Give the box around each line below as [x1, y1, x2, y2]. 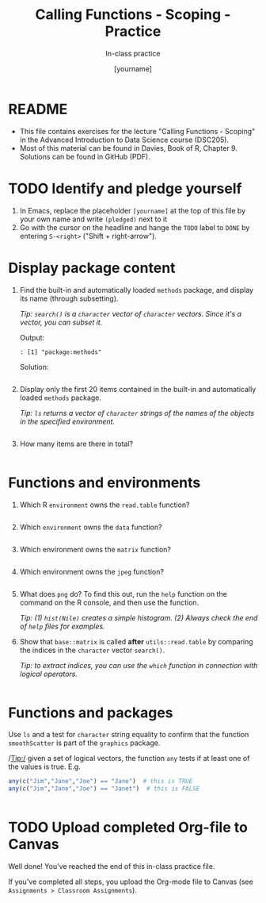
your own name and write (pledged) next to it [19, 214, 168, 224]
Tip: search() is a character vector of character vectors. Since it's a [19, 309, 242, 318]
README [8, 100, 68, 118]
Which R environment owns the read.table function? [19, 500, 190, 509]
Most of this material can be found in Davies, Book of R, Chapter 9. [19, 143, 237, 152]
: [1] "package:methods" [19, 348, 102, 356]
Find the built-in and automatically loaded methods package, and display [19, 285, 254, 294]
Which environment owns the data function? [19, 522, 162, 532]
